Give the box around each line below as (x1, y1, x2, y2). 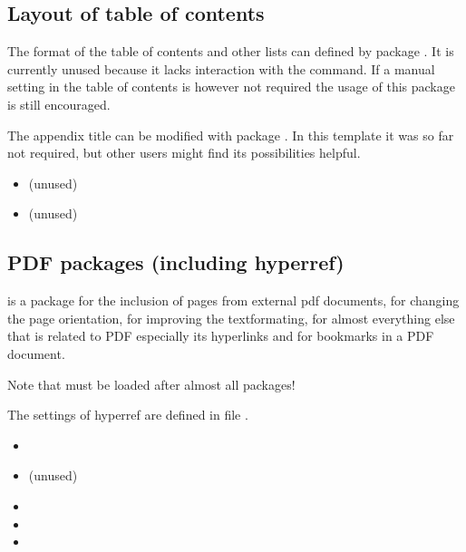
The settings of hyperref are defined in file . (7, 405, 248, 424)
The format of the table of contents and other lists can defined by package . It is (7, 42, 454, 61)
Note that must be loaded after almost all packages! (7, 374, 296, 393)
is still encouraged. (7, 94, 111, 113)
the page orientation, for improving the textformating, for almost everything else (7, 308, 455, 327)
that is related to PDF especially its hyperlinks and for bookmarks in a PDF (7, 326, 434, 345)
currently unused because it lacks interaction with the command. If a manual (7, 59, 435, 78)
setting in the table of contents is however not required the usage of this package (7, 77, 455, 96)
